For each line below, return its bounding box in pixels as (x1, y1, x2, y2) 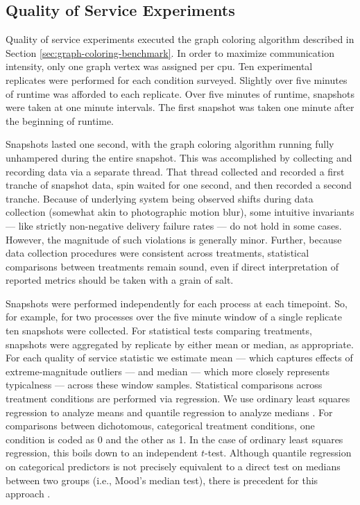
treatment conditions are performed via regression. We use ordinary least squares (6, 391, 350, 406)
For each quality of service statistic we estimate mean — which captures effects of (6, 350, 353, 365)
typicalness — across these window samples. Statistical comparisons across (6, 377, 323, 392)
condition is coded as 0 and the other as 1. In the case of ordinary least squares (6, 431, 343, 446)
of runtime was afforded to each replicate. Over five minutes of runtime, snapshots (6, 86, 354, 101)
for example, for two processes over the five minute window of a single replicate (6, 309, 343, 324)
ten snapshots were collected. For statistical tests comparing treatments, (6, 323, 312, 338)
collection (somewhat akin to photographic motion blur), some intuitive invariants (6, 205, 354, 219)
